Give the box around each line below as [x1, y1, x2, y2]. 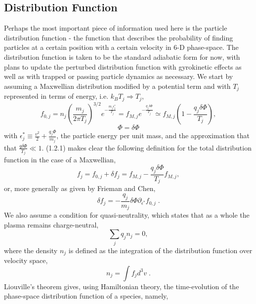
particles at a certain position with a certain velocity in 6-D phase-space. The [4, 42, 239, 52]
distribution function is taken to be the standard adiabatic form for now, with [4, 51, 240, 62]
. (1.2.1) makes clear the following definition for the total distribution [42, 142, 252, 152]
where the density [4, 245, 58, 255]
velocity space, [4, 255, 48, 266]
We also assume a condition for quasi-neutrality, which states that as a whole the [4, 210, 250, 220]
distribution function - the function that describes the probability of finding [4, 32, 233, 42]
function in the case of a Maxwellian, [4, 154, 116, 165]
